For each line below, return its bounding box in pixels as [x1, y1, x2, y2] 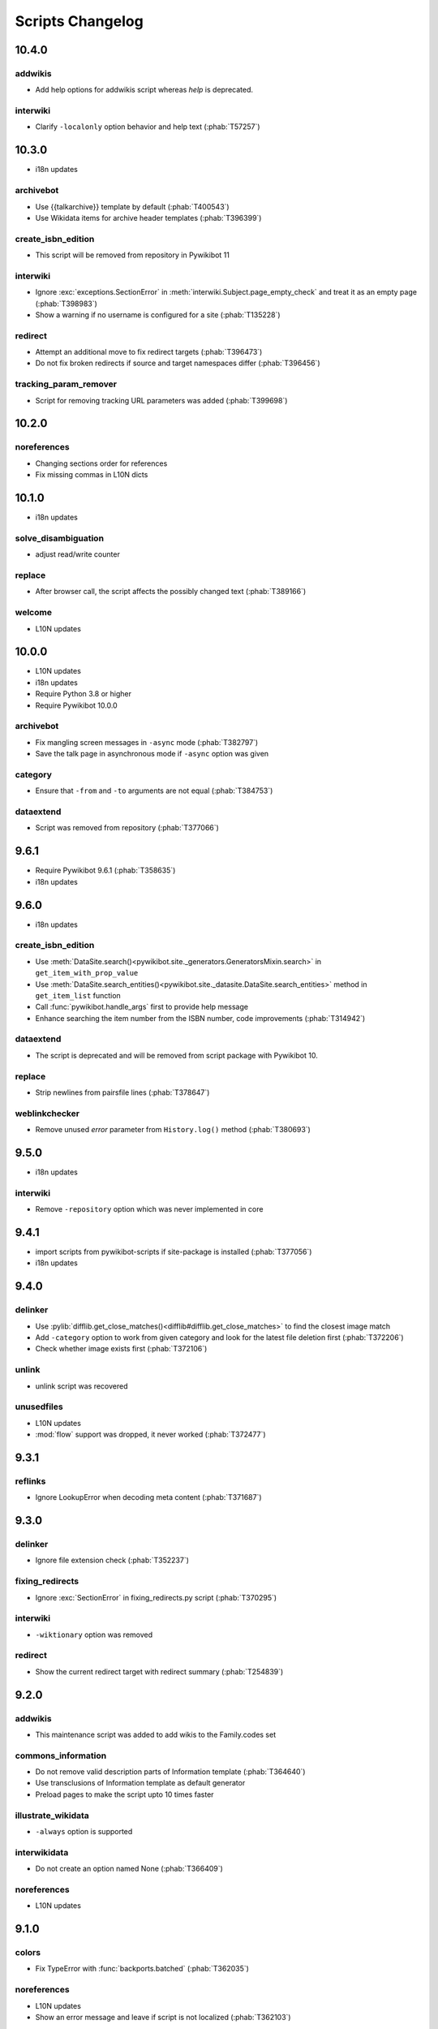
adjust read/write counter [35, 549, 121, 559]
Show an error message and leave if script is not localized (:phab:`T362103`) [35, 2012, 291, 2022]
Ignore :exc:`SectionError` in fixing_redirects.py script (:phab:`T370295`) [35, 1592, 277, 1602]
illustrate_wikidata [15, 1810, 89, 1821]
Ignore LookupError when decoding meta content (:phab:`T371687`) [35, 1493, 263, 1502]
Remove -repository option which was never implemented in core [35, 1204, 264, 1214]
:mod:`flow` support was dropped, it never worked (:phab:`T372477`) [35, 1429, 267, 1440]
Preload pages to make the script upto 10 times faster [35, 1790, 214, 1799]
